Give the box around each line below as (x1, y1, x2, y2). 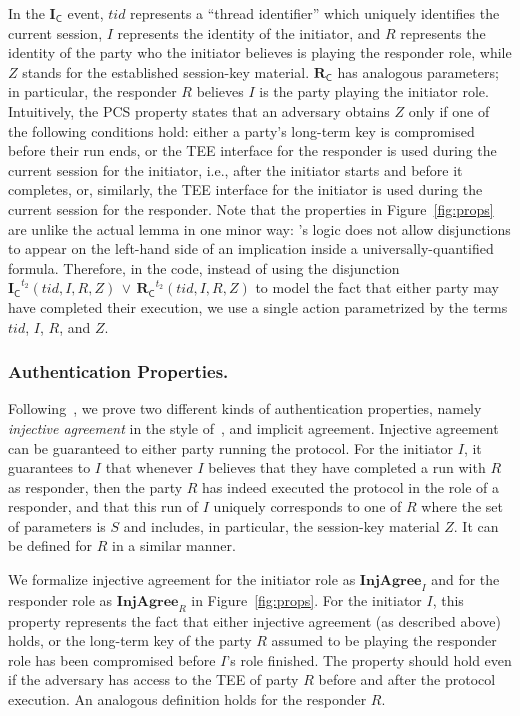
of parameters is (8, 515, 106, 536)
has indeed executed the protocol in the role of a (202, 476, 499, 497)
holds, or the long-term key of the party (8, 630, 252, 651)
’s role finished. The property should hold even (226, 649, 512, 670)
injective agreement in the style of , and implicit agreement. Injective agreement (8, 417, 499, 438)
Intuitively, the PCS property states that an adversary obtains (8, 100, 390, 121)
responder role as (8, 589, 113, 610)
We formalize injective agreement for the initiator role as (8, 569, 356, 590)
